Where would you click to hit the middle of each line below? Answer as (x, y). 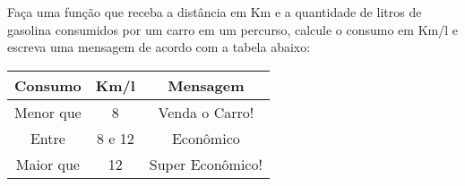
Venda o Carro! (206, 112)
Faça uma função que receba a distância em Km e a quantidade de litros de (215, 12)
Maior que (47, 164)
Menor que (48, 112)
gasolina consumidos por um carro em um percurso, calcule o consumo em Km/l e (232, 29)
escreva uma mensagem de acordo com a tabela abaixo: (159, 47)
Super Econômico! (206, 164)
